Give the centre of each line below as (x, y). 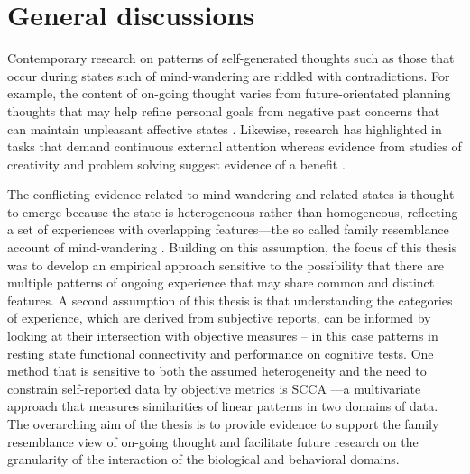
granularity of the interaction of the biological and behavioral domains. (203, 459)
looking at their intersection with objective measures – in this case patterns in (223, 336)
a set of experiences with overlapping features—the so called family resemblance (228, 229)
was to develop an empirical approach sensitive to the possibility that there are (226, 264)
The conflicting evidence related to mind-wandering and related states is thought (231, 194)
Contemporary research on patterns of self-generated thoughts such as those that (231, 58)
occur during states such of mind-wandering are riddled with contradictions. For (229, 75)
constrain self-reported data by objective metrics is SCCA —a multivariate (214, 388)
